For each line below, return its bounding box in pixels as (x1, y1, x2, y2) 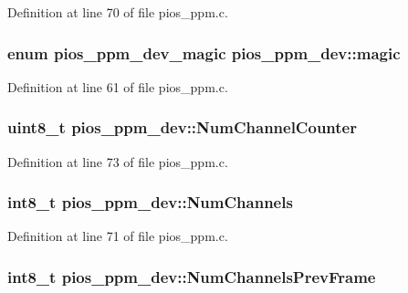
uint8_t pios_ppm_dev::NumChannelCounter (7, 116, 357, 139)
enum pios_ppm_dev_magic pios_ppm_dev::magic (7, 41, 401, 64)
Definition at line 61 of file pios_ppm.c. (7, 77, 228, 96)
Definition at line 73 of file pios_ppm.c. (7, 152, 228, 171)
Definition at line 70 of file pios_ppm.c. (7, 3, 228, 21)
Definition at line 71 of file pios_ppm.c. (7, 226, 228, 246)
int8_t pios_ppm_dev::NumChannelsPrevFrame (7, 265, 376, 288)
